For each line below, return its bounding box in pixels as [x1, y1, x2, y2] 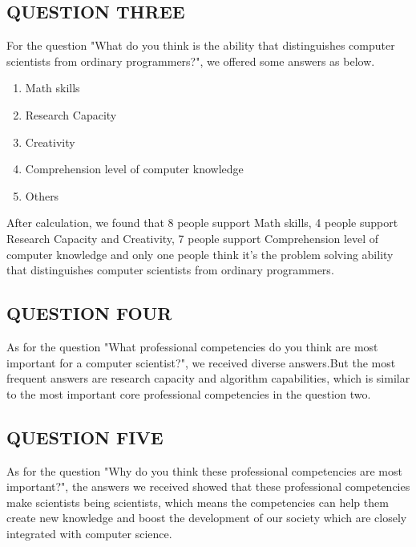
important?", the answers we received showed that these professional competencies [6, 478, 410, 495]
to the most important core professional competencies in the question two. [6, 385, 371, 402]
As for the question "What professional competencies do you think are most [6, 338, 378, 355]
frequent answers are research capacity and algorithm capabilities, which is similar [6, 370, 410, 387]
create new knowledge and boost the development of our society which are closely [6, 509, 407, 526]
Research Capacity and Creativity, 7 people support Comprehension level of [6, 229, 379, 246]
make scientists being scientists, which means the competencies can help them [6, 493, 389, 510]
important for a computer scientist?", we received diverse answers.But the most [6, 354, 396, 371]
